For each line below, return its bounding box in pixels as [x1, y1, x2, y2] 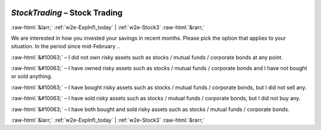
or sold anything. [11, 73, 53, 80]
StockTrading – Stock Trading [11, 8, 123, 18]
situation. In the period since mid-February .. [11, 43, 120, 50]
